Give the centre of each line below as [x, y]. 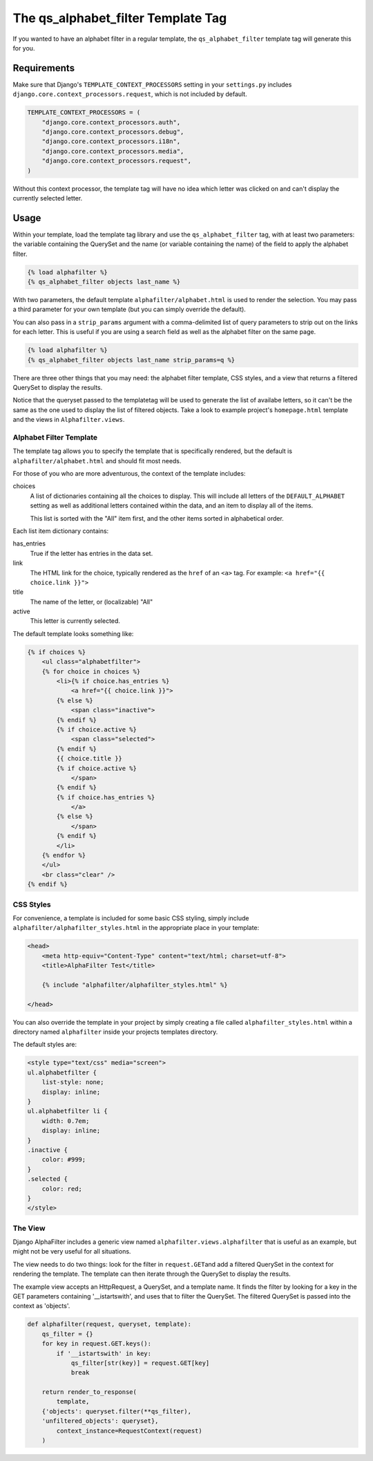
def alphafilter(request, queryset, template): [109, 1324]
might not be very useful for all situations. [72, 1251]
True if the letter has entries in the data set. [92, 553]
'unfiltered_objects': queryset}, [100, 1421]
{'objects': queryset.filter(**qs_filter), [116, 1411]
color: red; [62, 1189]
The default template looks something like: [73, 633]
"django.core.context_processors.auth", [111, 122]
